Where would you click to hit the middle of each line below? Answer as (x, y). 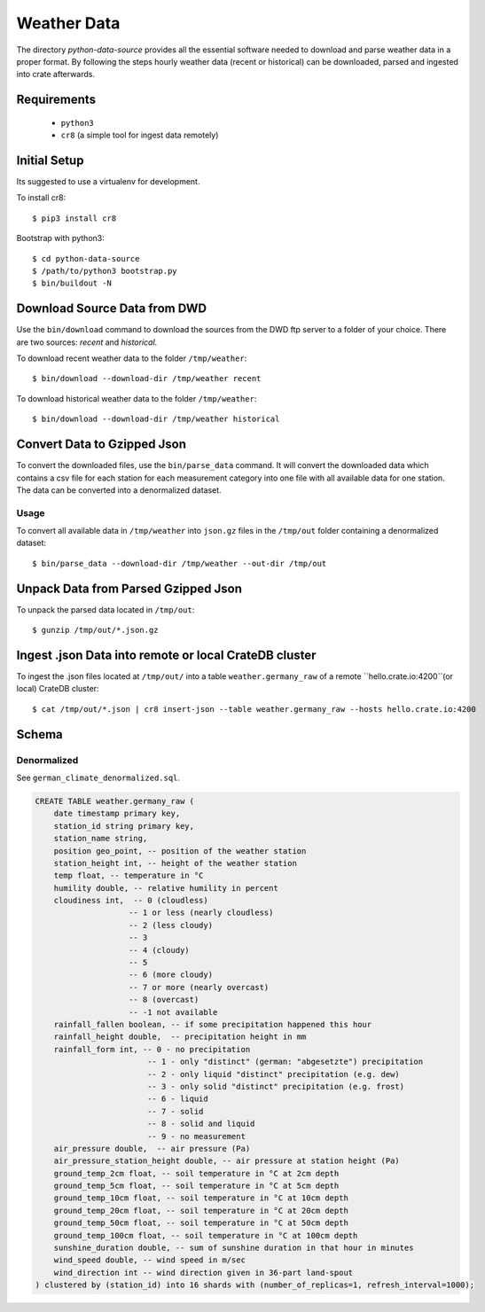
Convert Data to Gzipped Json (101, 445)
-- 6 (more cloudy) (171, 975)
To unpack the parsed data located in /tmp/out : (106, 609)
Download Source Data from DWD (112, 309)
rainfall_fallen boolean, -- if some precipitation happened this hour (213, 1024)
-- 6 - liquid (177, 1099)
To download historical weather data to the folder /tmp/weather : (137, 398)
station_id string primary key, (124, 826)
